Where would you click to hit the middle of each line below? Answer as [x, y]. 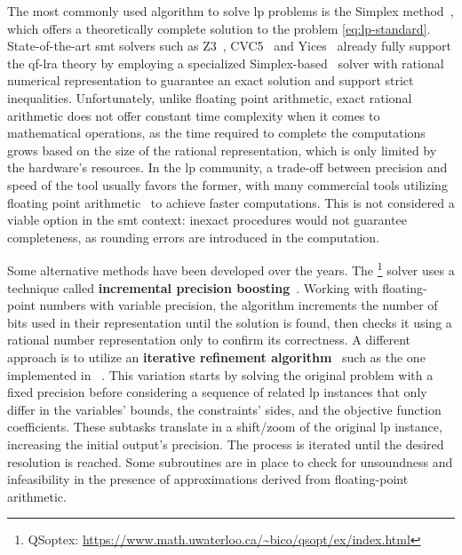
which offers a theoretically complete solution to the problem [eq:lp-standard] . [219, 28]
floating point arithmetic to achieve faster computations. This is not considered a [231, 202]
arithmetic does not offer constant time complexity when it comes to [194, 115]
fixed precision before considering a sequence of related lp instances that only [217, 392]
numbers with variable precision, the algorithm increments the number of [239, 305]
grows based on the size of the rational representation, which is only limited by [222, 150]
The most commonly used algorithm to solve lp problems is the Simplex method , [231, 11]
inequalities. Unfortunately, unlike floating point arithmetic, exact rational [210, 97]
